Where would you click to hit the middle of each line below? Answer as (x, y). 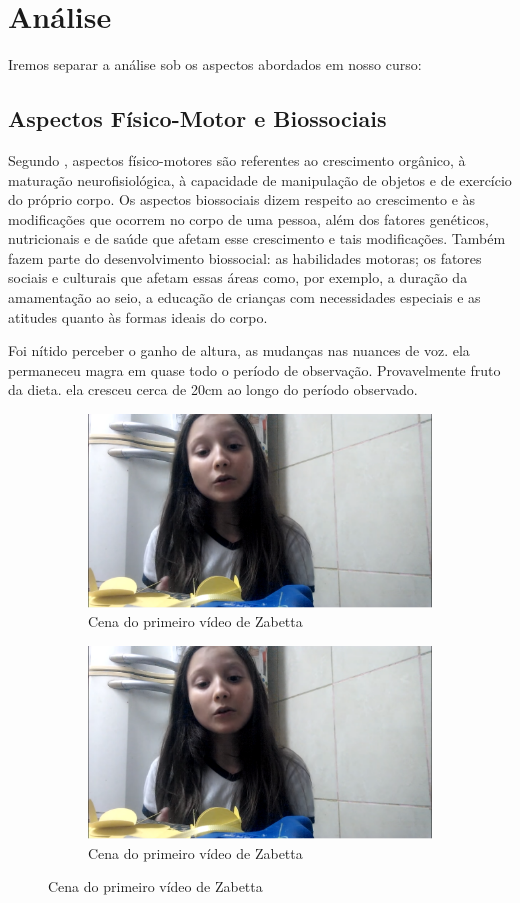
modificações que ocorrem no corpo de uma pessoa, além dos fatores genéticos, (248, 218)
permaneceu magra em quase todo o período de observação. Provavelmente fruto (254, 369)
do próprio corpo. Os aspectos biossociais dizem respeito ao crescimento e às (242, 199)
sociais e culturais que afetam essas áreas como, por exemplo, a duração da (238, 277)
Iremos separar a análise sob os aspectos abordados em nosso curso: (215, 64)
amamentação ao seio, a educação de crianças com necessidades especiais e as (244, 297)
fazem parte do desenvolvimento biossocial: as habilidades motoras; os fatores (245, 257)
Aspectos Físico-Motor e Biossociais (197, 118)
